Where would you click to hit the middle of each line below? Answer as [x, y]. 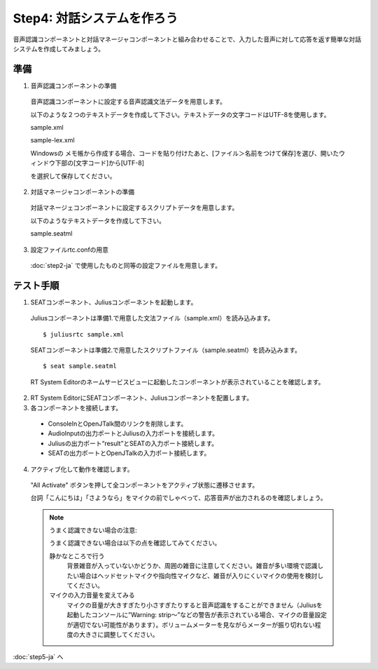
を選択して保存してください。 [73, 176]
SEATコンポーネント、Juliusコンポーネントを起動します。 [114, 302]
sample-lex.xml [52, 140]
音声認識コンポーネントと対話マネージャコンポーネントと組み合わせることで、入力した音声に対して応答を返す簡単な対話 [187, 39]
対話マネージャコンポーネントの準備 [83, 191]
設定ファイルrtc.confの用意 [69, 250]
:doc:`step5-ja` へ [38, 657]
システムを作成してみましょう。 [59, 48]
